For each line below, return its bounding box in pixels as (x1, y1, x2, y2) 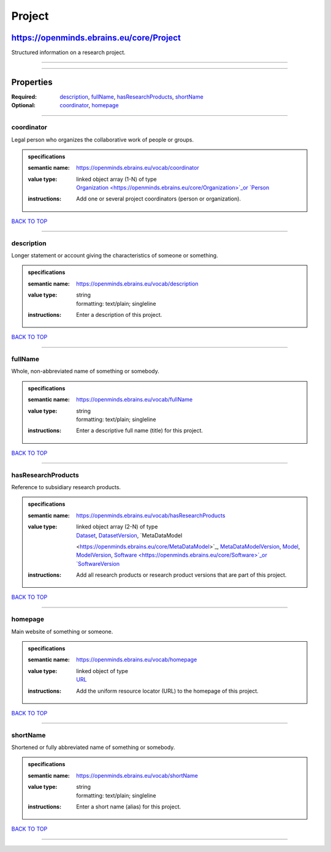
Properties (11, 77, 53, 87)
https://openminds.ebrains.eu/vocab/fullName (76, 396, 193, 403)
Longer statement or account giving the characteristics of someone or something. (11, 251, 218, 259)
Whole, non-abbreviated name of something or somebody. (11, 368, 159, 375)
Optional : (11, 102, 36, 109)
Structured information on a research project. (11, 49, 126, 56)
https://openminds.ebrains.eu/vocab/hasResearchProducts (76, 512, 226, 519)
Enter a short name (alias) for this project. (76, 803, 181, 810)
